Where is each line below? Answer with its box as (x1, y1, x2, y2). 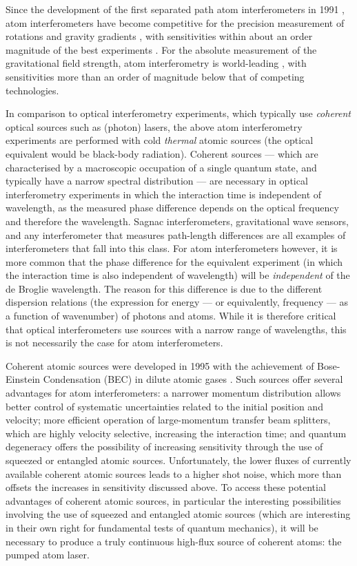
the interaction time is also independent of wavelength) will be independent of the (6, 268, 350, 282)
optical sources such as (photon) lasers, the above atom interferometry (6, 119, 303, 134)
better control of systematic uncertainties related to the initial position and (6, 399, 323, 413)
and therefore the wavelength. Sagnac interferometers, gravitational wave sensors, (6, 213, 349, 228)
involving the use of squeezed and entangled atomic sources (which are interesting (6, 507, 351, 521)
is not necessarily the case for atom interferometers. (6, 335, 223, 350)
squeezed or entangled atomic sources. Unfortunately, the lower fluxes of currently (6, 453, 351, 467)
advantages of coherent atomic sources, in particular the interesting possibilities (6, 493, 341, 507)
